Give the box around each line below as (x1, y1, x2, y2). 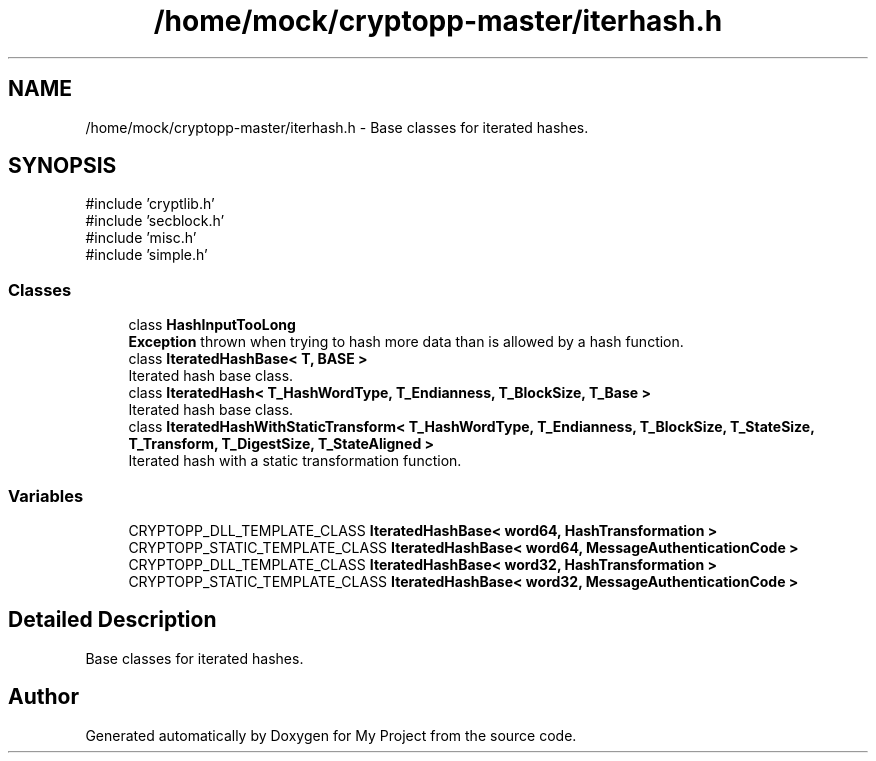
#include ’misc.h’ (85, 229, 197, 247)
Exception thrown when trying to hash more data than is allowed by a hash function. (128, 333, 684, 351)
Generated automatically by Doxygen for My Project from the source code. (85, 726, 577, 744)
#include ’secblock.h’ (85, 212, 225, 230)
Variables (8, 485, 84, 506)
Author (8, 684, 79, 710)
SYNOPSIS (8, 153, 117, 179)
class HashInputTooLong (128, 316, 296, 334)
